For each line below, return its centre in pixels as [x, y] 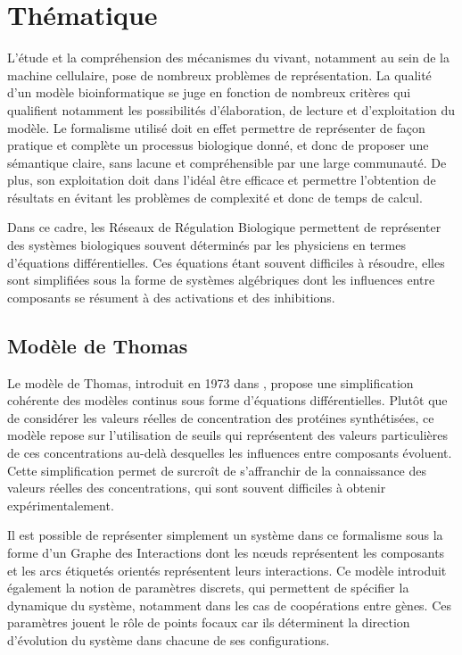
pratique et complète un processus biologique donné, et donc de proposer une [218, 145]
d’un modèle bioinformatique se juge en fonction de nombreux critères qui [209, 92]
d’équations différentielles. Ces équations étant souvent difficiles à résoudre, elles [226, 262]
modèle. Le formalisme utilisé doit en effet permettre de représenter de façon [216, 127]
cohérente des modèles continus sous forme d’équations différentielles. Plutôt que [227, 400]
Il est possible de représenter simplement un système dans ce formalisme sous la [225, 535]
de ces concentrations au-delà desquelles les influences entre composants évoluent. [230, 453]
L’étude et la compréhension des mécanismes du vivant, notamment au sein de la [229, 58]
